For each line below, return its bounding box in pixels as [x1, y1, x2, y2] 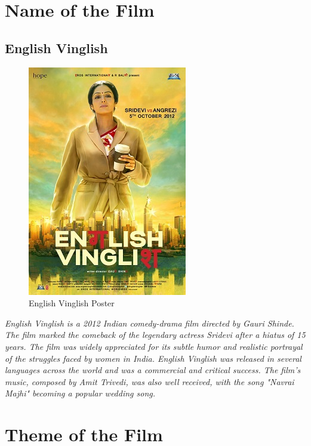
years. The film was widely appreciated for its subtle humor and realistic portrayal [5, 340, 303, 352]
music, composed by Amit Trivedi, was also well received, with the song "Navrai [5, 375, 294, 387]
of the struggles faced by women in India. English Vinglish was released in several [5, 352, 301, 364]
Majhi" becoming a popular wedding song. [5, 387, 156, 399]
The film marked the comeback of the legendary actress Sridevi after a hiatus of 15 [5, 328, 306, 341]
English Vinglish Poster [29, 297, 115, 309]
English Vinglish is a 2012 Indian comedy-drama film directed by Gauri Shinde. [5, 316, 294, 329]
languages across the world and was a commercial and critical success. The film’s [5, 364, 301, 376]
